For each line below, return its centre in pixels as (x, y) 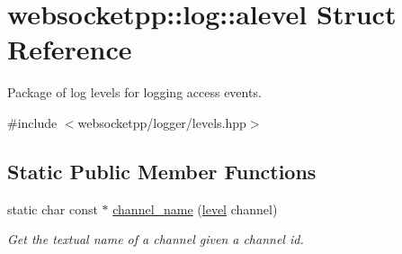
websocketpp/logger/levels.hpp (162, 122)
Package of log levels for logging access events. (134, 92)
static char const (53, 209)
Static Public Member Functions (162, 171)
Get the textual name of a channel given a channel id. (156, 239)
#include (32, 122)
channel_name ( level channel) (195, 209)
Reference (70, 49)
